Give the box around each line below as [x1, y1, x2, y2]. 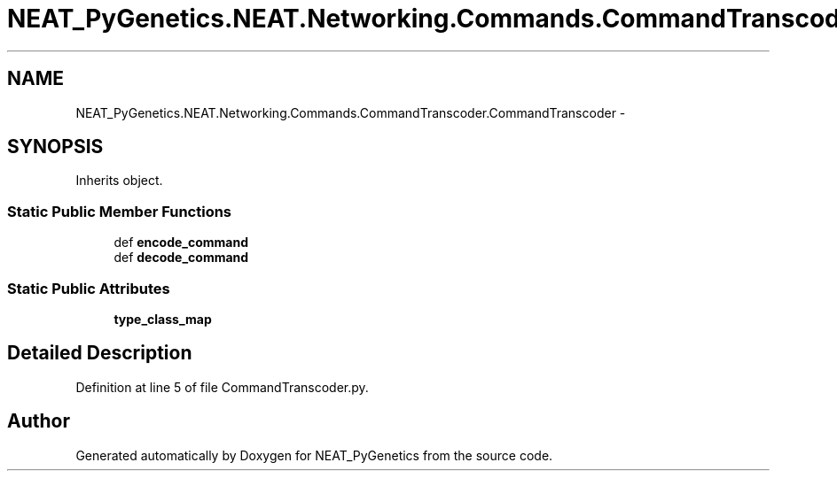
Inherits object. [75, 173, 163, 189]
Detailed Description [7, 342, 192, 365]
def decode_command [113, 250, 249, 266]
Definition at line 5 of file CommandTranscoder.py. [75, 379, 369, 395]
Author [7, 410, 70, 433]
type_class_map [113, 311, 212, 327]
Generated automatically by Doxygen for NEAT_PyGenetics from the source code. [75, 447, 553, 463]
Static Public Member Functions [7, 202, 232, 220]
